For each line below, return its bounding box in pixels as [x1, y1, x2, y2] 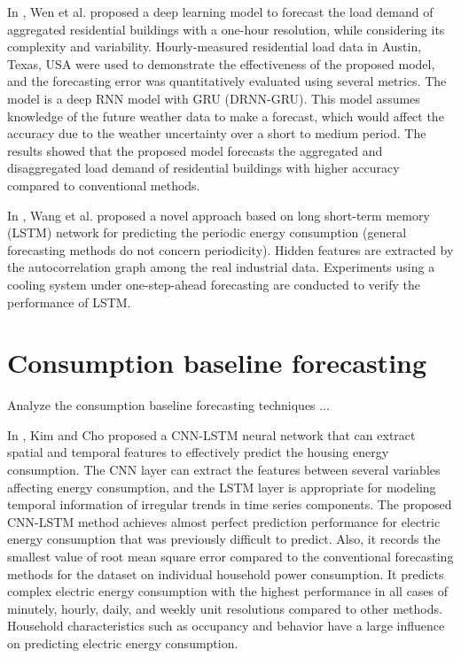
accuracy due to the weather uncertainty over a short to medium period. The [7, 124, 426, 143]
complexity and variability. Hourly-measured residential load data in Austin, [7, 37, 422, 56]
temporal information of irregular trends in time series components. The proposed [7, 495, 452, 514]
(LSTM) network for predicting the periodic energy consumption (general [7, 223, 407, 242]
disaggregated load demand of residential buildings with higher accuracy [7, 159, 400, 177]
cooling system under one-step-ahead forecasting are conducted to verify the [7, 275, 420, 293]
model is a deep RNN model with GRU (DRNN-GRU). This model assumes [7, 89, 420, 107]
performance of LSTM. [7, 292, 131, 311]
